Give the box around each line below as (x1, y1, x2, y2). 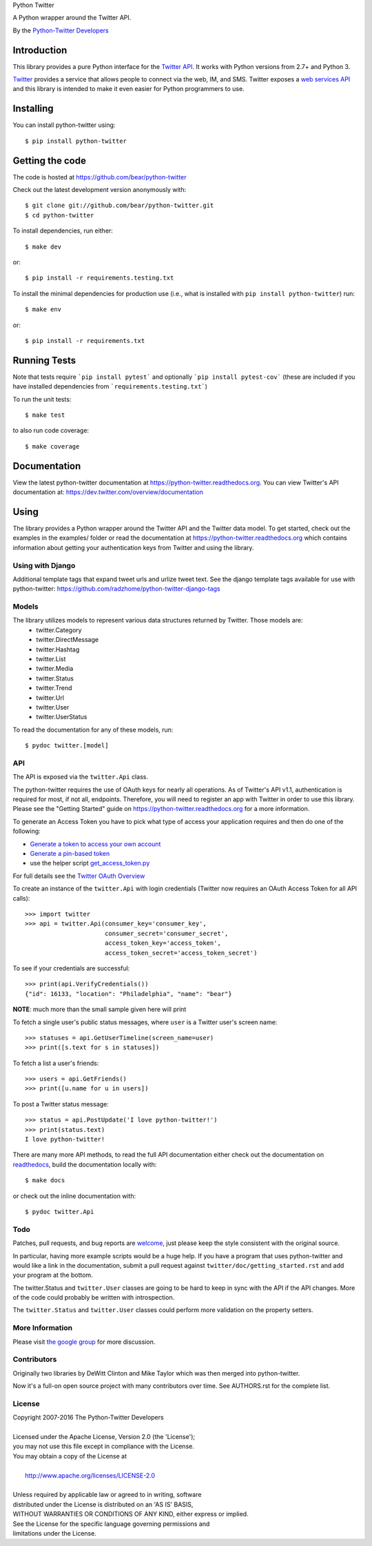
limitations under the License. (12, 1529, 96, 1537)
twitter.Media (36, 665, 74, 673)
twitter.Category (36, 625, 82, 634)
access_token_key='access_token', (104, 939, 222, 947)
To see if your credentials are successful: (12, 963, 130, 972)
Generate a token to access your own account (30, 839, 161, 848)
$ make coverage (25, 442, 80, 450)
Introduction (12, 44, 68, 56)
